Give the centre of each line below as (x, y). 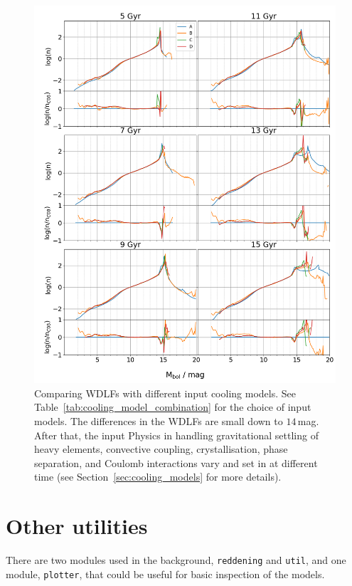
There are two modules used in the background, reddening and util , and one (176, 560)
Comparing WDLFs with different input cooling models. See (165, 393)
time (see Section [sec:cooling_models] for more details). (158, 477)
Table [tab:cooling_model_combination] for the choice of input (173, 407)
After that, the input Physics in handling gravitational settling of (176, 435)
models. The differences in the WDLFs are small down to (159, 420)
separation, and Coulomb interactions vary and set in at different (176, 462)
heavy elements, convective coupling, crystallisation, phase (161, 449)
